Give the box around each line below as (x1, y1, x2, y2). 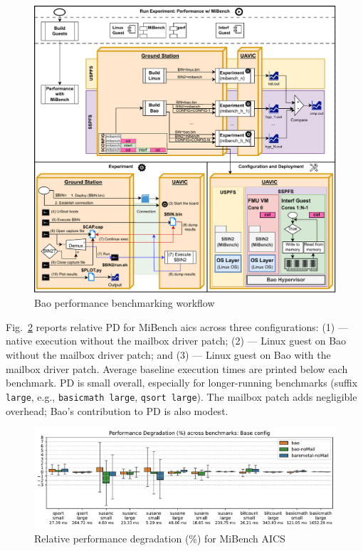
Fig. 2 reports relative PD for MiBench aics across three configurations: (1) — (6, 319, 348, 334)
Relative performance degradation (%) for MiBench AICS (34, 530, 285, 545)
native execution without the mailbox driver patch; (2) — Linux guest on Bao (6, 333, 347, 348)
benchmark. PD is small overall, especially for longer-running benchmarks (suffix (6, 375, 358, 390)
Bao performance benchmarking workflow (34, 295, 215, 310)
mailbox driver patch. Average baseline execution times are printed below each (6, 361, 348, 376)
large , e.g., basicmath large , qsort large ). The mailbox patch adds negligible (6, 389, 357, 404)
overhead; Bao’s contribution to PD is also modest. (6, 403, 228, 418)
